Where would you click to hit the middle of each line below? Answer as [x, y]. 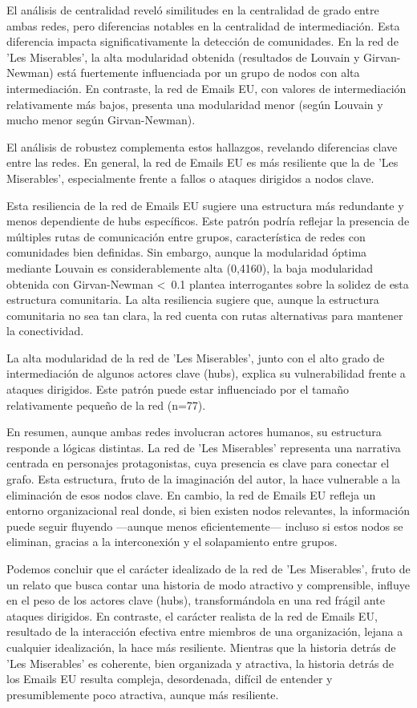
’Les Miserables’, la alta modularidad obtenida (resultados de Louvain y [183, 57]
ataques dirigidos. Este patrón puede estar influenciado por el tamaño [178, 389]
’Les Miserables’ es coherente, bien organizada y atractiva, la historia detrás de [200, 663]
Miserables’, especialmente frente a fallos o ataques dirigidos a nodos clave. [190, 178]
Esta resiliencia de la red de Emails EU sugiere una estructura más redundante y [205, 205]
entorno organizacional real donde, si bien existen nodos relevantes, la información [208, 510]
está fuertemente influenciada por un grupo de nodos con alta [208, 73]
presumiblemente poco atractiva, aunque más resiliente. [143, 694]
